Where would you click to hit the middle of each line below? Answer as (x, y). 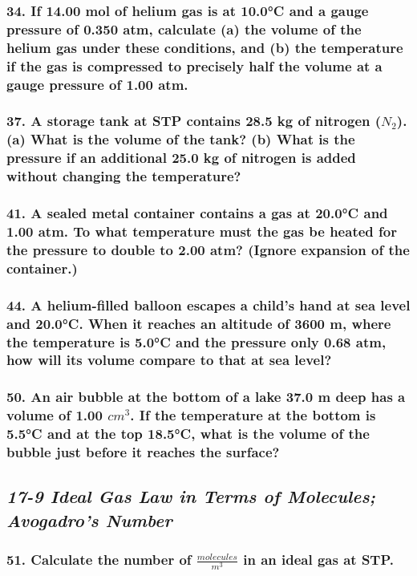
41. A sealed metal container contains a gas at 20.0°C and (197, 213)
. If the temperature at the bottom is (253, 415)
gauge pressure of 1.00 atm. (97, 84)
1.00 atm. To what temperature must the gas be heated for (202, 231)
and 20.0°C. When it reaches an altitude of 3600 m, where (199, 323)
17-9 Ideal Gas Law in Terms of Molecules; (191, 496)
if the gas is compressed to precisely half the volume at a (194, 65)
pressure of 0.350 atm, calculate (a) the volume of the (184, 28)
